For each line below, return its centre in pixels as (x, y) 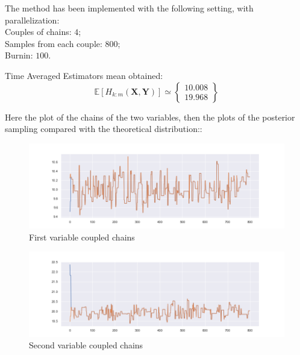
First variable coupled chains (82, 237)
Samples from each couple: (54, 43)
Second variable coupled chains (86, 345)
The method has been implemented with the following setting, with (129, 8)
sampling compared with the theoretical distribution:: (104, 129)
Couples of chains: (38, 32)
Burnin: (19, 55)
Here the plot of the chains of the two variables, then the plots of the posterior (150, 117)
